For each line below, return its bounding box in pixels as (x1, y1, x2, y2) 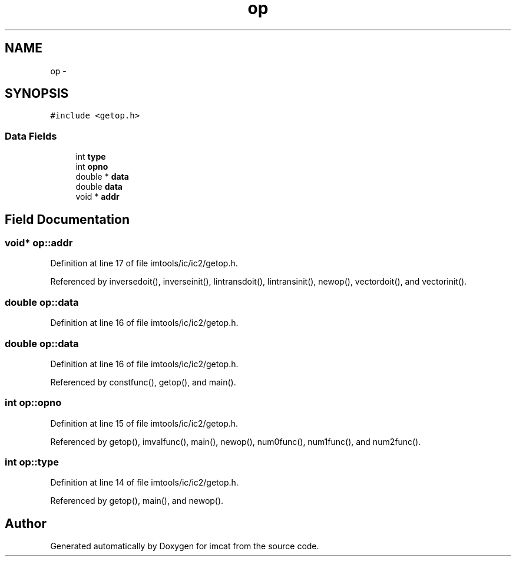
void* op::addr (5, 237, 73, 249)
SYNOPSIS (5, 86, 69, 101)
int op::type (5, 456, 59, 468)
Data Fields (5, 130, 57, 142)
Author (5, 516, 47, 531)
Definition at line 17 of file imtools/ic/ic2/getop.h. (50, 258, 238, 269)
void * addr (75, 192, 120, 202)
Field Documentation (5, 212, 130, 227)
